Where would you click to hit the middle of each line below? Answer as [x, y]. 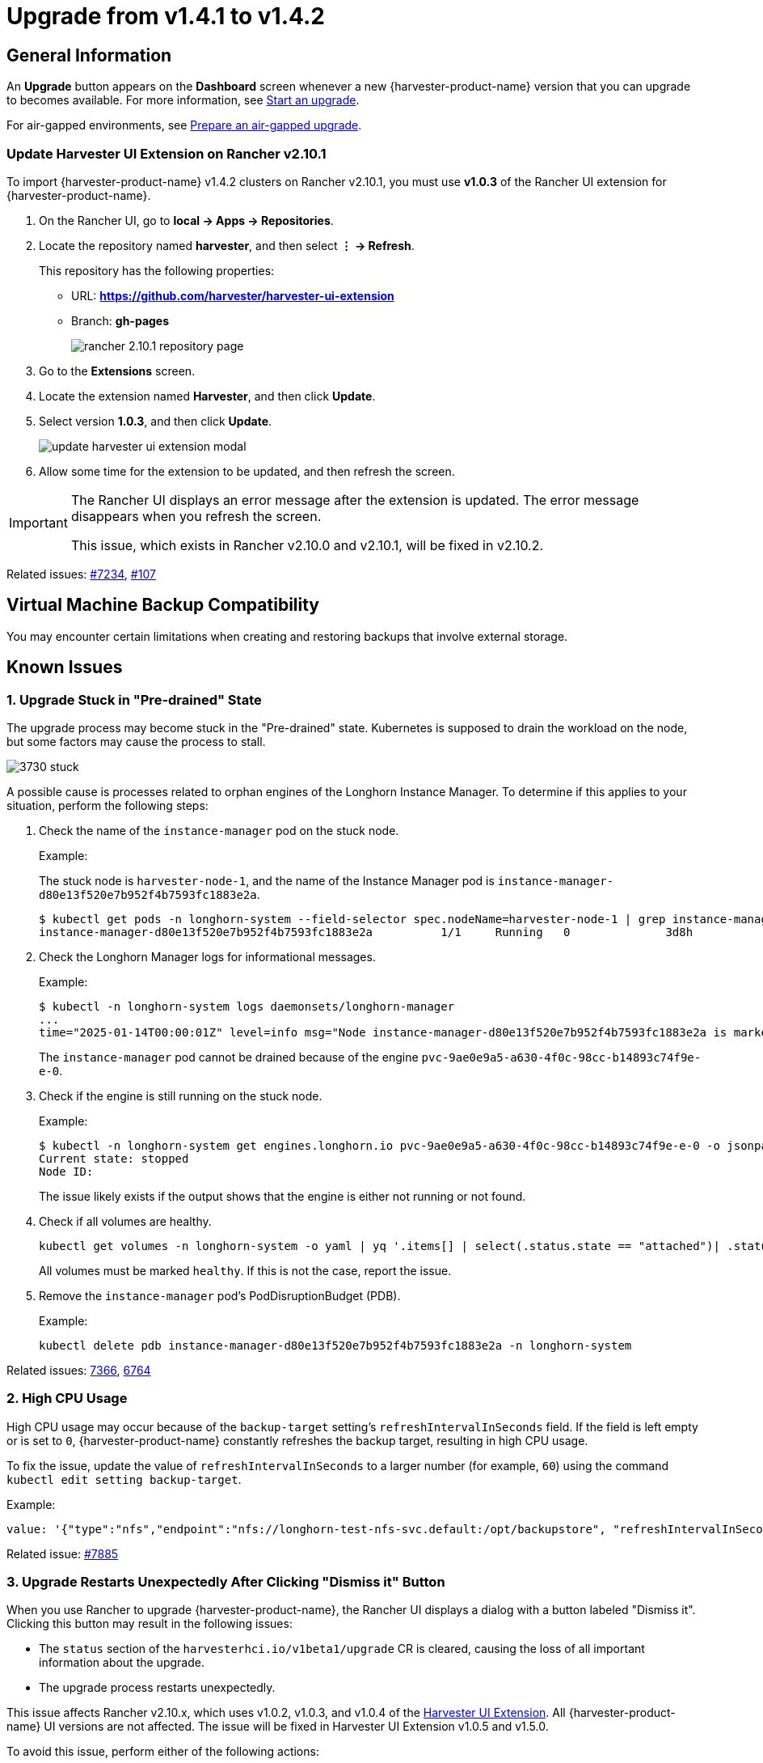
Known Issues [65, 667]
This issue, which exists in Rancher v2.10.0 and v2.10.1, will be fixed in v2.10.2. [307, 545]
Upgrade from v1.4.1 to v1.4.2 [166, 16]
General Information [89, 55]
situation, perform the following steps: [107, 805]
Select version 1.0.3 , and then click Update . [156, 421]
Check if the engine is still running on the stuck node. [181, 1096]
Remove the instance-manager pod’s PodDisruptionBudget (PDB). [220, 1295]
